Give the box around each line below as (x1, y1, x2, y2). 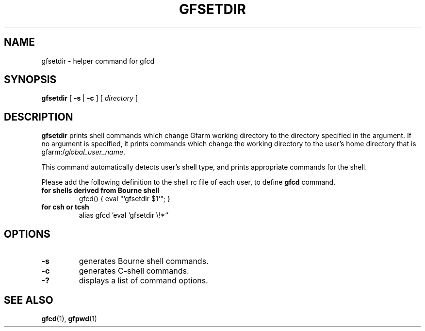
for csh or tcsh (41, 203, 89, 211)
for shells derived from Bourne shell (41, 186, 160, 195)
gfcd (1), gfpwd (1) (41, 314, 97, 323)
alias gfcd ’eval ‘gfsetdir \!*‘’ (79, 211, 169, 220)
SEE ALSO (4, 294, 53, 306)
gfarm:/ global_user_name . (41, 148, 126, 157)
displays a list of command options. (79, 276, 208, 286)
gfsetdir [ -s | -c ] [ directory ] (41, 94, 138, 103)
